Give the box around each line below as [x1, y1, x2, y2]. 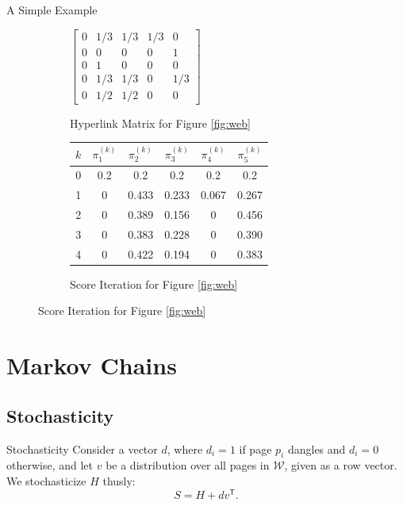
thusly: [102, 472, 136, 489]
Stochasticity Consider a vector [6, 440, 158, 457]
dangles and [287, 440, 346, 457]
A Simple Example [6, 2, 98, 17]
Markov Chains [6, 349, 177, 381]
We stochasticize [6, 472, 86, 489]
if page [239, 440, 272, 457]
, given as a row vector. [284, 457, 397, 473]
